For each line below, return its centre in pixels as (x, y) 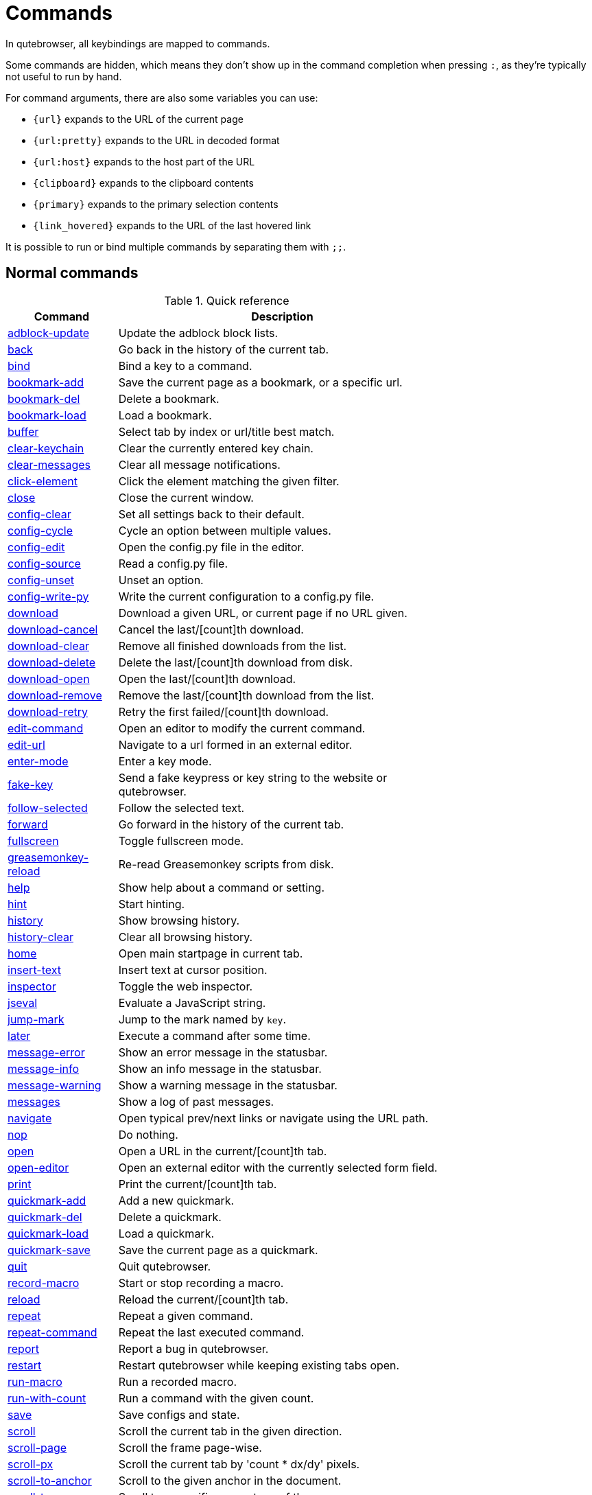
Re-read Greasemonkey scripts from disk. (226, 864)
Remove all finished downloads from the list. (233, 646)
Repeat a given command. (186, 1316)
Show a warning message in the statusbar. (228, 1085)
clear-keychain (46, 448)
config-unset (41, 580)
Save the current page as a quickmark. (218, 1250)
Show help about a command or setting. (221, 887)
